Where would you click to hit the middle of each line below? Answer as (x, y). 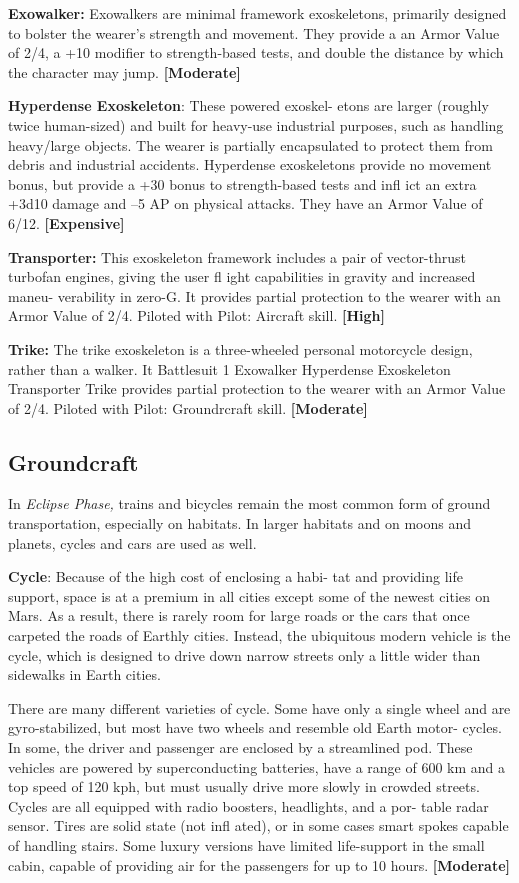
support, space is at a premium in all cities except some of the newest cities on (249, 595)
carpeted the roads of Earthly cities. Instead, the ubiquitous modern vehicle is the (259, 635)
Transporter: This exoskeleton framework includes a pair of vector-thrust (237, 256)
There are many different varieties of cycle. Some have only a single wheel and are (259, 707)
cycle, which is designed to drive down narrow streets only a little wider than (244, 654)
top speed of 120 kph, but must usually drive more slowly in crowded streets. (244, 786)
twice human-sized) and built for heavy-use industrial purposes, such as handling (256, 124)
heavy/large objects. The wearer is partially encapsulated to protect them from (251, 144)
